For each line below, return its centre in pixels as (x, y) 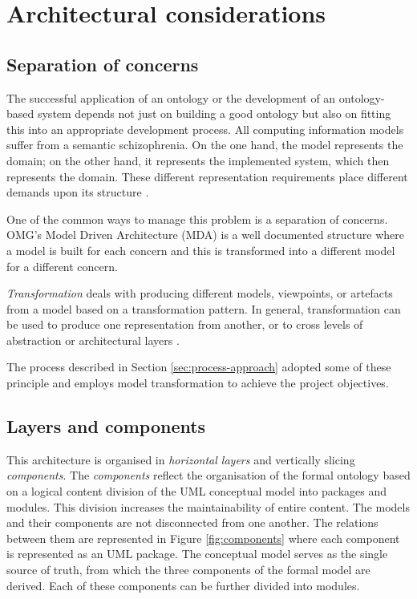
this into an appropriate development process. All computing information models (205, 129)
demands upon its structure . (78, 192)
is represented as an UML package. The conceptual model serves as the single (197, 554)
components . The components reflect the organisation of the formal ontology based (208, 475)
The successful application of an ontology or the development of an (171, 97)
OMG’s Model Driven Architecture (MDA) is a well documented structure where (206, 235)
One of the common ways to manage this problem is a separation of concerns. (197, 219)
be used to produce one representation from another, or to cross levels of (185, 324)
